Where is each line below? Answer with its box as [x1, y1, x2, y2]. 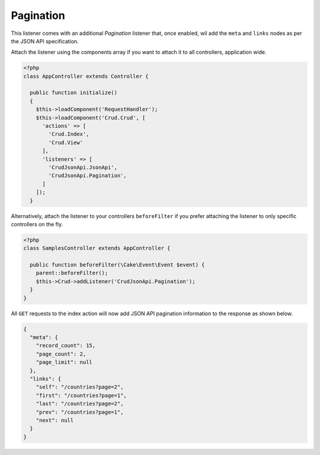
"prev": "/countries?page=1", [36, 409, 124, 415]
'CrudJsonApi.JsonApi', [48, 164, 118, 171]
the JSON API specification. [11, 37, 79, 44]
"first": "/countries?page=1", [36, 392, 127, 399]
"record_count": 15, [36, 342, 96, 349]
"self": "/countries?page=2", [36, 384, 124, 390]
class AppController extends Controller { [23, 73, 149, 79]
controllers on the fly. [11, 220, 63, 227]
